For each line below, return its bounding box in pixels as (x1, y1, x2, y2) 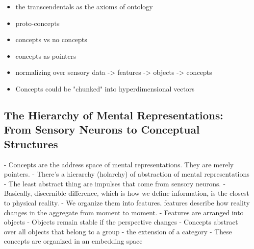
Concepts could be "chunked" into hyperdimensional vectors (15, 83, 195, 93)
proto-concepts (15, 18, 60, 28)
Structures (4, 136, 58, 151)
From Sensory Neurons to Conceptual (4, 122, 200, 137)
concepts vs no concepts (15, 34, 87, 45)
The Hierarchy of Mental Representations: (4, 107, 224, 122)
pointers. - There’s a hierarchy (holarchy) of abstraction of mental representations (4, 169, 250, 179)
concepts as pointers (15, 50, 76, 61)
